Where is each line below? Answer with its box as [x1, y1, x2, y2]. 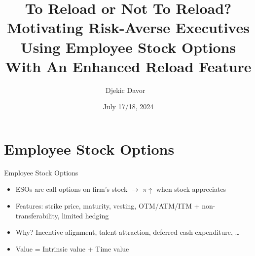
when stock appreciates [156, 184, 226, 194]
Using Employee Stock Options [20, 37, 236, 57]
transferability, [15, 210, 60, 220]
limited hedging [62, 210, 109, 220]
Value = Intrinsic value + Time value [15, 243, 129, 254]
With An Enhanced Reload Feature [5, 56, 252, 76]
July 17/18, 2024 [103, 101, 154, 112]
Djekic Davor [106, 85, 146, 95]
